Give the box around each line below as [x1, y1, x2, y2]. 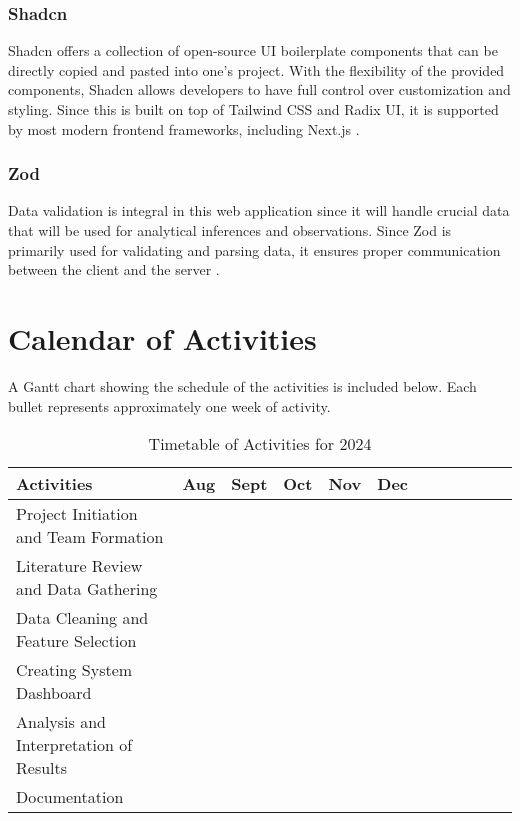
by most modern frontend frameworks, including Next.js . [8, 118, 360, 139]
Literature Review [16, 554, 143, 578]
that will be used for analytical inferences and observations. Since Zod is [8, 220, 452, 240]
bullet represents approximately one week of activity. [8, 395, 331, 416]
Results [16, 756, 68, 780]
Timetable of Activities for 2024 [148, 432, 372, 456]
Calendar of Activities [8, 317, 317, 358]
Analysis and [16, 710, 106, 734]
